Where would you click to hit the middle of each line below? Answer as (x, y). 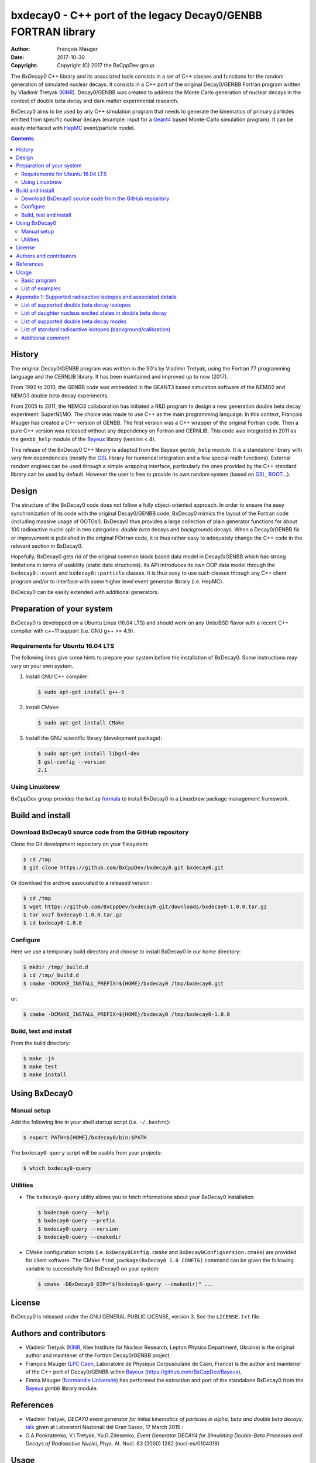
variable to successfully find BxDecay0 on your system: (93, 1268)
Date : (18, 57)
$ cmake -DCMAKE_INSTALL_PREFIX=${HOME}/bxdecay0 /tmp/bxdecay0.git (123, 983)
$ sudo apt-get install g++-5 (81, 692)
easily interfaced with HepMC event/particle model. (73, 128)
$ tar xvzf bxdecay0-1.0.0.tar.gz (73, 915)
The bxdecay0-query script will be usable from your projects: (86, 1153)
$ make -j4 (39, 1058)
